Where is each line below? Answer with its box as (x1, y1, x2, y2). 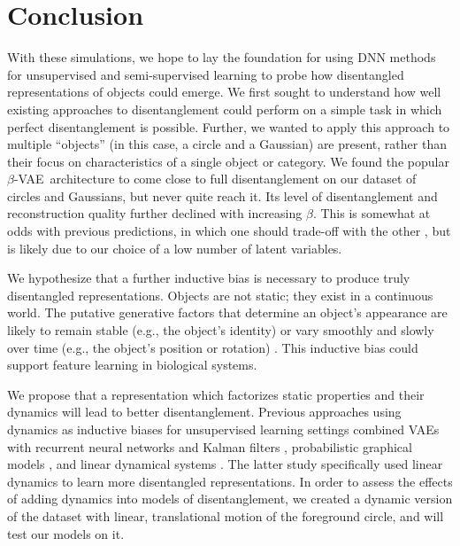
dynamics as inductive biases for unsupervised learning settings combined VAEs (7, 420, 440, 438)
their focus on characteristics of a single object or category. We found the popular (7, 152, 449, 170)
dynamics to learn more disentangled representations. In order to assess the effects (7, 472, 453, 490)
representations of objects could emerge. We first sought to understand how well (7, 82, 441, 101)
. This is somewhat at (312, 204, 431, 222)
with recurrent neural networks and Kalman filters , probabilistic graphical (7, 437, 412, 456)
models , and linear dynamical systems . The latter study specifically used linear (7, 455, 443, 473)
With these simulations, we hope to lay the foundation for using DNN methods (7, 48, 436, 66)
